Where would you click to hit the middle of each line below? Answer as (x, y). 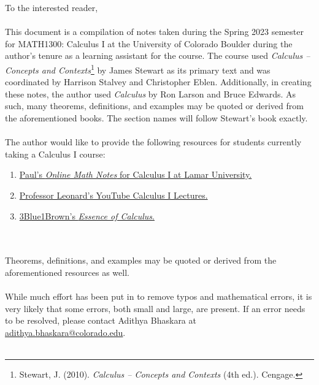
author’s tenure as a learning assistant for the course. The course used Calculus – (158, 55)
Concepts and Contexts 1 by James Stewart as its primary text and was (138, 69)
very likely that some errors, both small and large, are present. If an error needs (155, 308)
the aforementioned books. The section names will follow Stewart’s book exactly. (156, 118)
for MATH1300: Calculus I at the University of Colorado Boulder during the (149, 43)
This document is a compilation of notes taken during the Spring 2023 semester (154, 32)
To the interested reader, (52, 7)
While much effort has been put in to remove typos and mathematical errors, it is (159, 296)
